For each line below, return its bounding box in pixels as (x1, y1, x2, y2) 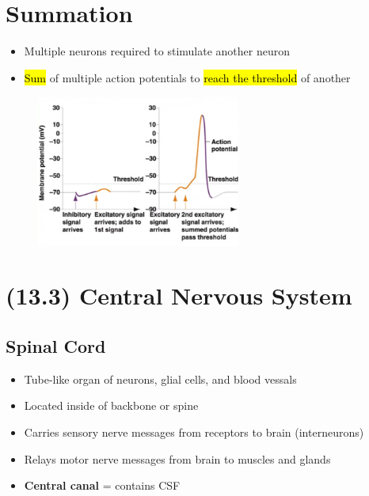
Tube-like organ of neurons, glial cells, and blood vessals (24, 370, 297, 387)
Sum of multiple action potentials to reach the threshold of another (24, 69, 351, 85)
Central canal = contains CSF (24, 477, 181, 494)
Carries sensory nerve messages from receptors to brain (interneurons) (24, 423, 364, 440)
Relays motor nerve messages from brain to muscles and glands (24, 450, 331, 467)
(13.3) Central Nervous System (6, 279, 352, 312)
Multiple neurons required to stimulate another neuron (24, 43, 291, 59)
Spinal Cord (6, 333, 106, 358)
